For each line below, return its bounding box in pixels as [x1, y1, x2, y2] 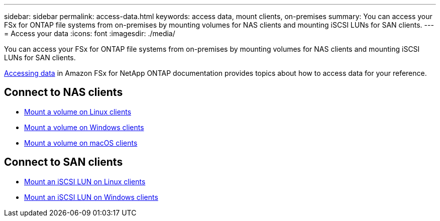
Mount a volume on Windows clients [24, 123, 144, 132]
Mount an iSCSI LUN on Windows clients [24, 192, 158, 201]
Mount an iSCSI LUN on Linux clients [24, 177, 146, 186]
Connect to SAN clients [4, 156, 123, 169]
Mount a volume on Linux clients [24, 107, 132, 116]
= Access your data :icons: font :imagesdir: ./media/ [4, 29, 175, 38]
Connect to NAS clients [4, 86, 123, 99]
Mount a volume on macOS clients [24, 138, 138, 147]
